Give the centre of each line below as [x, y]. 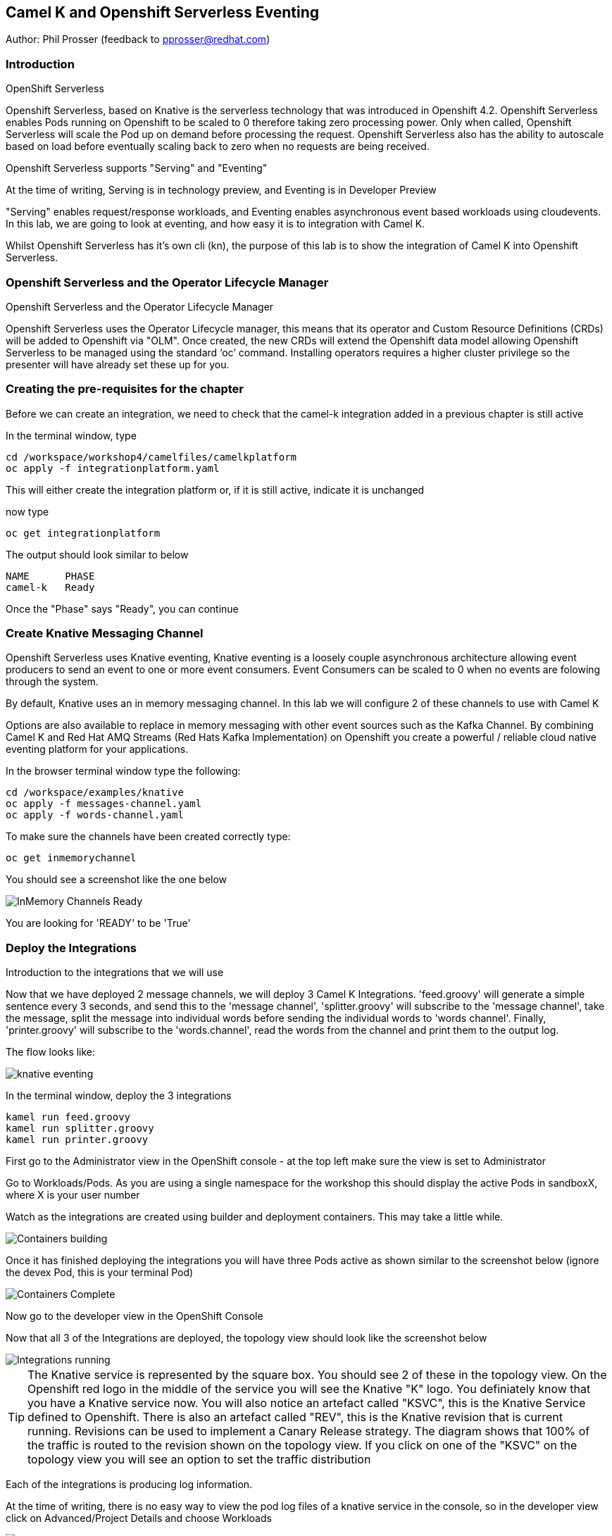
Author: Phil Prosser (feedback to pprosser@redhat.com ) [138, 39]
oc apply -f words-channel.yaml [95, 815]
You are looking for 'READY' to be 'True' [98, 923]
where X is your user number [73, 1195]
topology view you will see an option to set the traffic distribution [199, 1460]
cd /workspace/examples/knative [95, 793]
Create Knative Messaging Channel [105, 633]
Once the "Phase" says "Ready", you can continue [122, 608]
